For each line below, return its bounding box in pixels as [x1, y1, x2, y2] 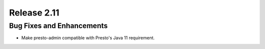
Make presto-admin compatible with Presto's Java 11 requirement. [21, 35, 155, 41]
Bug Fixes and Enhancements [9, 21, 108, 30]
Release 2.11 [9, 7, 60, 18]
